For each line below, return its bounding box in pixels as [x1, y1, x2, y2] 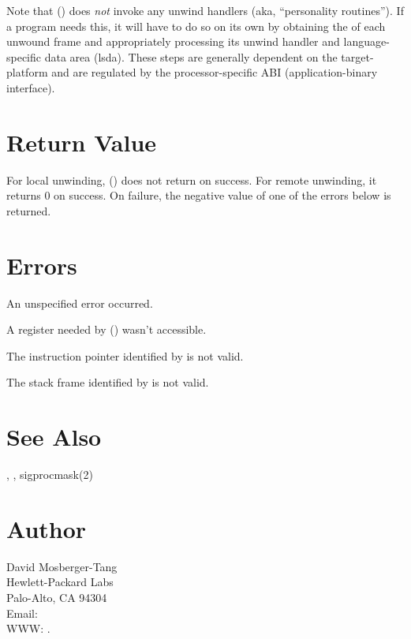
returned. [6, 202, 51, 219]
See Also [6, 420, 102, 453]
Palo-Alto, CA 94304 [6, 589, 107, 605]
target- [341, 48, 374, 65]
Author [6, 512, 87, 544]
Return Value [6, 125, 157, 158]
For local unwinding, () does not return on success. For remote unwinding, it [6, 171, 377, 188]
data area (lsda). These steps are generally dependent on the [44, 48, 338, 65]
